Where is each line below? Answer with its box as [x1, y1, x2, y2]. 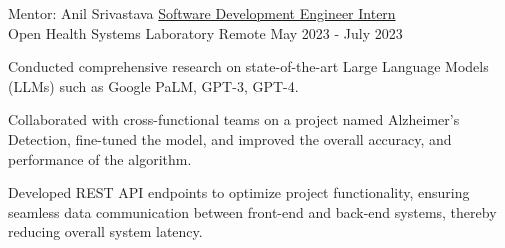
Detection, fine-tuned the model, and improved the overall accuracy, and [8, 128, 452, 149]
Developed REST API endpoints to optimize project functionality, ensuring [8, 182, 470, 203]
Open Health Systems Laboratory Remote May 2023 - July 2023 [8, 22, 403, 43]
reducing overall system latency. [8, 221, 203, 242]
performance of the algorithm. [8, 148, 192, 169]
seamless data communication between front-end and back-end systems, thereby [8, 201, 497, 222]
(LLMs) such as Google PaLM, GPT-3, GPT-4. [8, 75, 299, 96]
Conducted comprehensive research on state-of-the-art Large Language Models [8, 56, 489, 77]
